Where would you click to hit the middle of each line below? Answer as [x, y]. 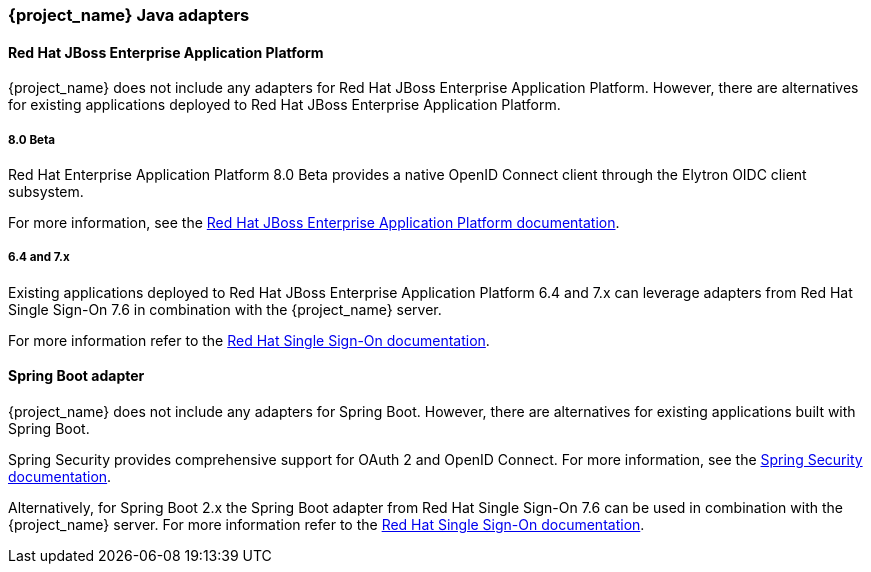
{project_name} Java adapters [129, 15]
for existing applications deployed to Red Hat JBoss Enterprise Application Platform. [284, 105]
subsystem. [46, 191]
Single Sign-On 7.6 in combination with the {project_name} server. [225, 309]
